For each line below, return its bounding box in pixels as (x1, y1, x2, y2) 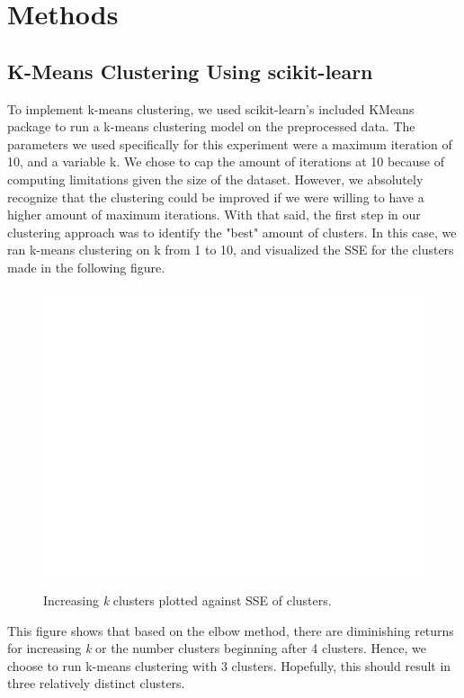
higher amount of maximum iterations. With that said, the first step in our (7, 205, 421, 224)
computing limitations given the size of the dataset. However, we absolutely (7, 169, 424, 188)
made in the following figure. (7, 257, 165, 276)
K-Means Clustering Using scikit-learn (7, 57, 373, 85)
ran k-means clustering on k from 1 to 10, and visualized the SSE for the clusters (7, 240, 454, 259)
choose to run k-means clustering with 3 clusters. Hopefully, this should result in (7, 656, 451, 675)
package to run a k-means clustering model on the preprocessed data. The (7, 117, 415, 136)
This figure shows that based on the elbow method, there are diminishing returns (7, 621, 454, 640)
